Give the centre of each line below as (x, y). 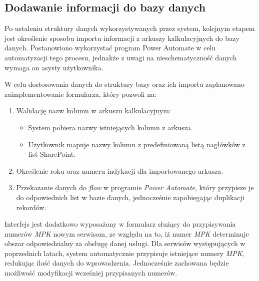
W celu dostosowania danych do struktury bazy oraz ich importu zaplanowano (124, 84)
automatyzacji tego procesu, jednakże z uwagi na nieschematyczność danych (121, 57)
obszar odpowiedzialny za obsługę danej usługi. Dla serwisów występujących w (125, 243)
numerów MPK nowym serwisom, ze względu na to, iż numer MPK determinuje (127, 233)
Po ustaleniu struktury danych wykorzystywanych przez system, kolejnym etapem (130, 28)
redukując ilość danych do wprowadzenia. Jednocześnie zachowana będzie (117, 263)
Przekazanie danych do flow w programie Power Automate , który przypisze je (135, 187)
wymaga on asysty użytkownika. (54, 67)
